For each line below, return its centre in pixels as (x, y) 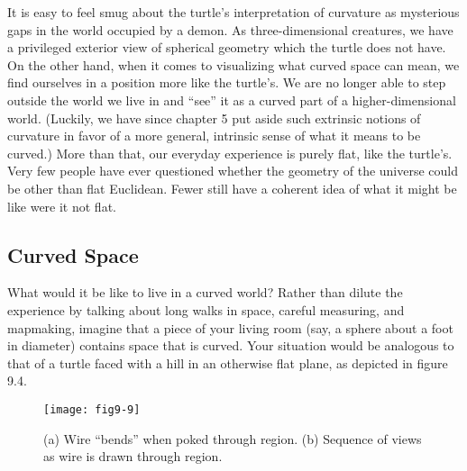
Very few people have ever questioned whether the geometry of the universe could (233, 171)
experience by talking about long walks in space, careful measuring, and (206, 309)
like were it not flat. (62, 206)
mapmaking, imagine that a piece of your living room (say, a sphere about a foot (230, 327)
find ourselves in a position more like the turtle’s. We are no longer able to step (227, 82)
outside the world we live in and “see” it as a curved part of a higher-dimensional (232, 100)
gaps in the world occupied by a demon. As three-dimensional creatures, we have (230, 29)
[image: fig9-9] (92, 409)
